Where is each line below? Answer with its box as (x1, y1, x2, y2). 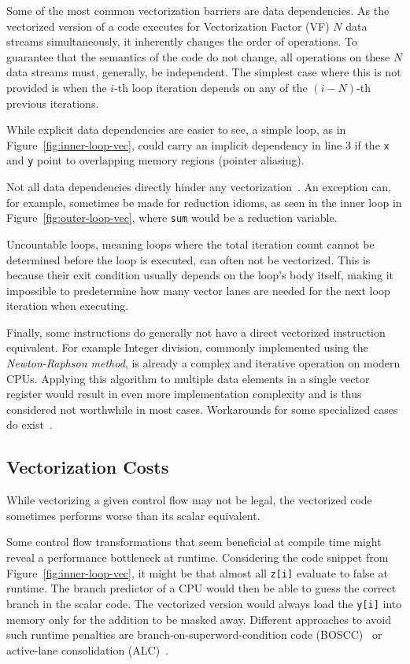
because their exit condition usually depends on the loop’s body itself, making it (6, 267, 394, 283)
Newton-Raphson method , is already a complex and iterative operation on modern (6, 355, 401, 371)
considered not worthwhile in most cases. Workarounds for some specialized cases (6, 400, 398, 417)
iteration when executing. (6, 297, 129, 314)
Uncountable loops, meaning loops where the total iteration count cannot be (6, 235, 375, 252)
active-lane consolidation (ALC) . (6, 641, 169, 658)
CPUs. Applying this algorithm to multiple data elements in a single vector (6, 370, 370, 386)
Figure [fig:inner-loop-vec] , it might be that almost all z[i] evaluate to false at (6, 564, 388, 581)
